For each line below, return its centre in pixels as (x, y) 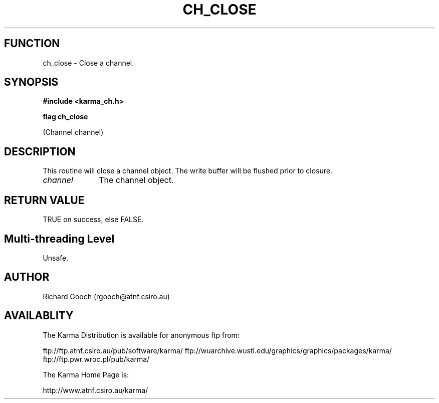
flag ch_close (65, 117)
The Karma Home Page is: (86, 374)
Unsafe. (56, 258)
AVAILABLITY (39, 316)
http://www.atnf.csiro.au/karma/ (95, 390)
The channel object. (136, 180)
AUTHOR (27, 277)
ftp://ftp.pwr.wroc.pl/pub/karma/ (96, 359)
